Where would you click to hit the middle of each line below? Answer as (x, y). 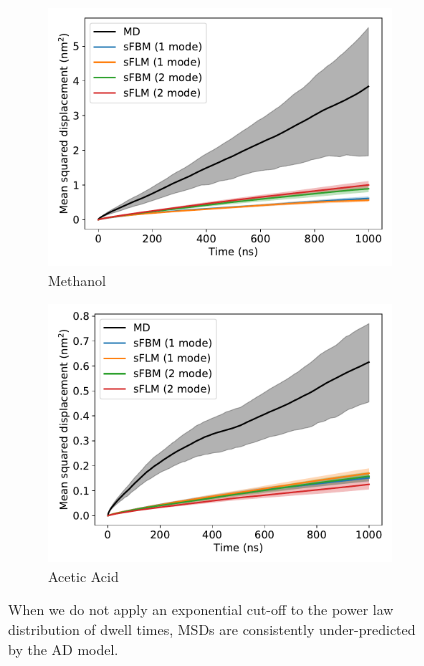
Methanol (77, 279)
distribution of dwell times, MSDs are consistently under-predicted (212, 628)
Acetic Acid (83, 575)
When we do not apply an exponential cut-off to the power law (201, 609)
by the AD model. (63, 648)
